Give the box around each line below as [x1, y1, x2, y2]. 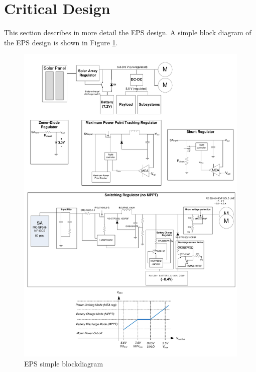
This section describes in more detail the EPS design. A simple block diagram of [4, 27, 251, 38]
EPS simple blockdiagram [24, 358, 103, 368]
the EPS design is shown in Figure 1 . [4, 37, 118, 47]
